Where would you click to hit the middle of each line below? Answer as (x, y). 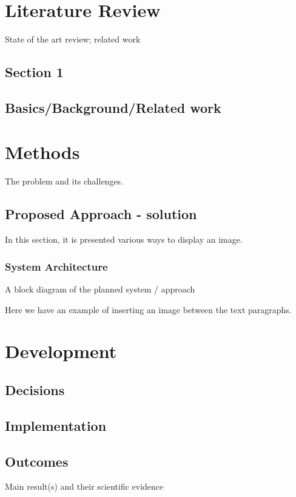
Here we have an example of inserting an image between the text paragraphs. (148, 309)
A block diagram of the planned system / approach (100, 289)
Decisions (35, 389)
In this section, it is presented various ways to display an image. (124, 239)
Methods (42, 152)
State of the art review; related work (73, 39)
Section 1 (34, 72)
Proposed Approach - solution (101, 214)
